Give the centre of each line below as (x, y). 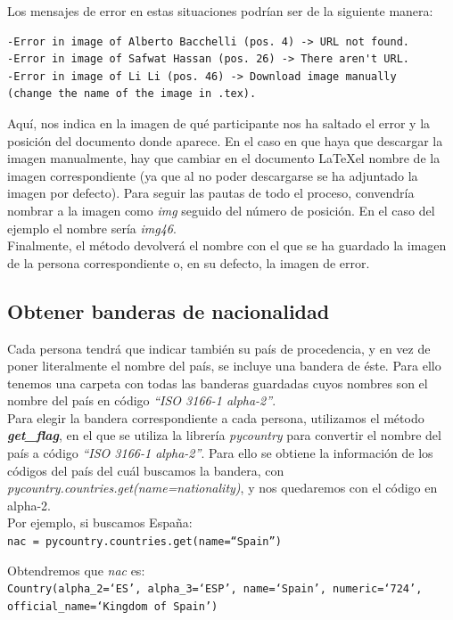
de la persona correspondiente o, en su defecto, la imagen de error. (189, 262)
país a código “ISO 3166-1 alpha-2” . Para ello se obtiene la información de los (220, 453)
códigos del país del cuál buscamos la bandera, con (146, 470)
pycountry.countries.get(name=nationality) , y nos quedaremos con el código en (222, 488)
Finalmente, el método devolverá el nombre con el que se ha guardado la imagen (227, 245)
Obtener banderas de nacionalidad (169, 310)
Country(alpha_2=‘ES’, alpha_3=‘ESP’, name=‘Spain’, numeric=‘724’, (215, 589)
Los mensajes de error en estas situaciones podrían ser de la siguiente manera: (220, 11)
